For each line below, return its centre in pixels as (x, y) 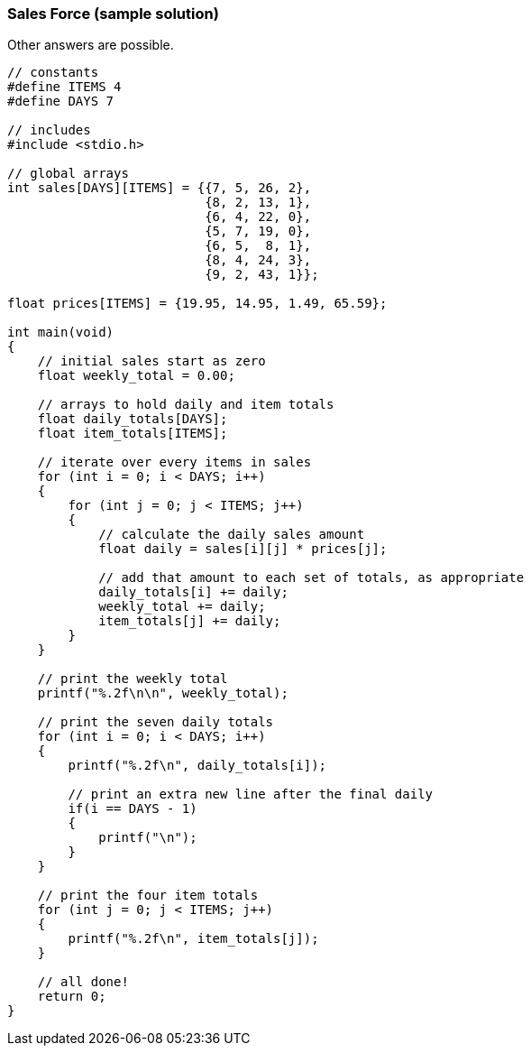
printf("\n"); (148, 838)
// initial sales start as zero (151, 361)
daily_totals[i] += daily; (193, 592)
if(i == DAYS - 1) (133, 809)
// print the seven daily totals (156, 722)
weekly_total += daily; (182, 607)
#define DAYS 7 (61, 102)
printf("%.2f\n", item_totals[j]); (193, 939)
